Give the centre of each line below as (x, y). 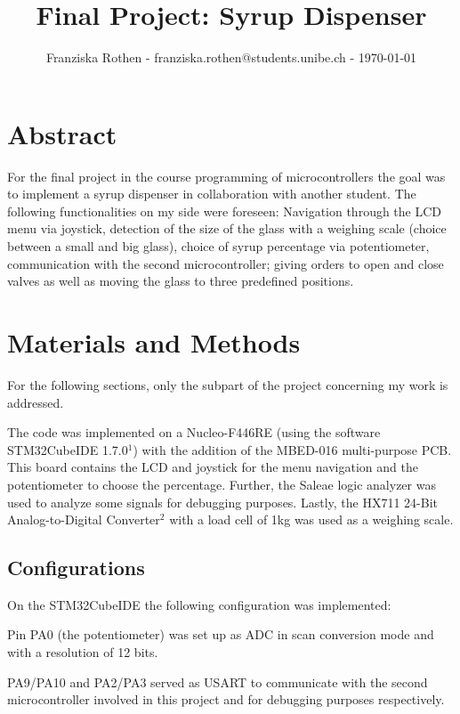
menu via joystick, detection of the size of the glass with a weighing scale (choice (227, 228)
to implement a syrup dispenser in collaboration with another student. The (212, 194)
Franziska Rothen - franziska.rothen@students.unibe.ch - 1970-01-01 (231, 57)
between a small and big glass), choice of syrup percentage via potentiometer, (218, 246)
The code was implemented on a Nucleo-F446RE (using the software (194, 432)
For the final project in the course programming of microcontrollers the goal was (226, 176)
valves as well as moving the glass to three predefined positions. (181, 281)
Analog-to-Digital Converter (84, 519)
